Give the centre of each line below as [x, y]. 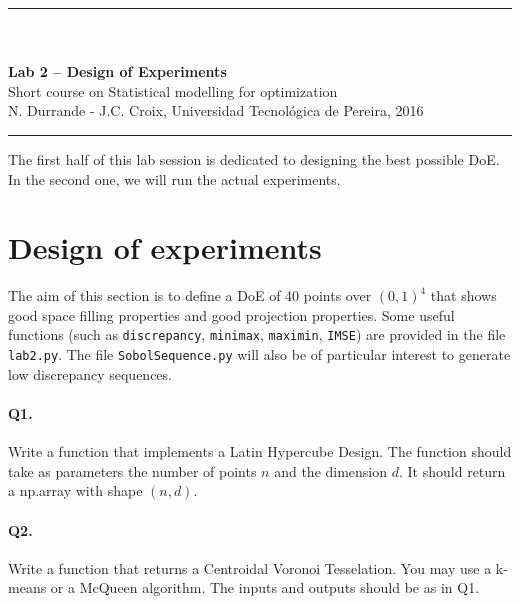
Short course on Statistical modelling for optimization [173, 90]
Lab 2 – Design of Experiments [117, 71]
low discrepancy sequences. [90, 373]
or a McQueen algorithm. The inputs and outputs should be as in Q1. [265, 587]
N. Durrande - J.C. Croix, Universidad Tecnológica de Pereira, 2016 [216, 110]
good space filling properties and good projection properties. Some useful [231, 314]
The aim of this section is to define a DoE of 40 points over [190, 295]
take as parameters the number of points [132, 470]
